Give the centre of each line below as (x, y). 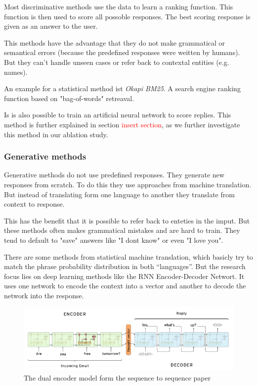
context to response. (34, 204)
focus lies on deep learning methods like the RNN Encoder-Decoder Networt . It (124, 276)
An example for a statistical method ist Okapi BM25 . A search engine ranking (122, 88)
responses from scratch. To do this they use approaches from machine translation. (128, 184)
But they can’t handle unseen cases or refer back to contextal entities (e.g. (117, 62)
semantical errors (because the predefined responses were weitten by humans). (122, 52)
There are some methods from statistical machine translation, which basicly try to (128, 256)
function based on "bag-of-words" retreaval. (69, 98)
